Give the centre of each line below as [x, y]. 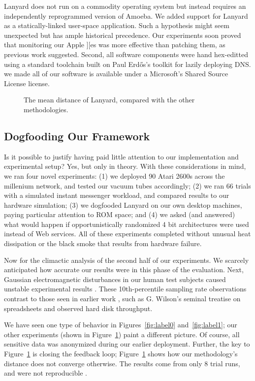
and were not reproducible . [46, 373]
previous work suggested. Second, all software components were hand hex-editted [126, 54]
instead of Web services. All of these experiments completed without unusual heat [127, 234]
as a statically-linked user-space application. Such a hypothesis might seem [117, 25]
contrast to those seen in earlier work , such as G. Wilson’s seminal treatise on [122, 299]
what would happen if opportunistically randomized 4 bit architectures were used [127, 224]
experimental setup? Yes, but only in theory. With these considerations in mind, [125, 166]
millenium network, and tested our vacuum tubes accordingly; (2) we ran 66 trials [127, 185]
